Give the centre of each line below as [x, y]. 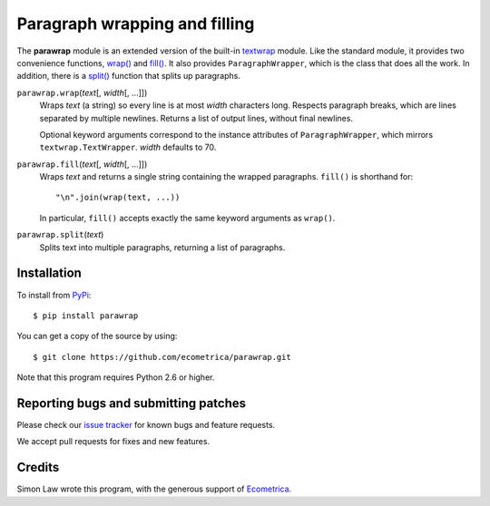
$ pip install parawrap [86, 316]
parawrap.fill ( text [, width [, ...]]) [82, 164]
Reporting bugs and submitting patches [132, 403]
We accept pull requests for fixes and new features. [113, 442]
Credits [38, 467]
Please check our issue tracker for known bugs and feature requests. [146, 425]
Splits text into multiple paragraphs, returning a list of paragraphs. [162, 247]
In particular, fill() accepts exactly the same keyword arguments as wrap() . [187, 218]
